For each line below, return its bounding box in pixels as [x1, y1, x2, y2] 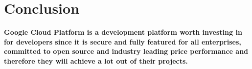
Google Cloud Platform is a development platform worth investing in [4, 26, 242, 37]
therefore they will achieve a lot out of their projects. [4, 55, 188, 66]
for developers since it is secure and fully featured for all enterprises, [4, 36, 241, 46]
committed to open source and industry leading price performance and [4, 46, 249, 56]
